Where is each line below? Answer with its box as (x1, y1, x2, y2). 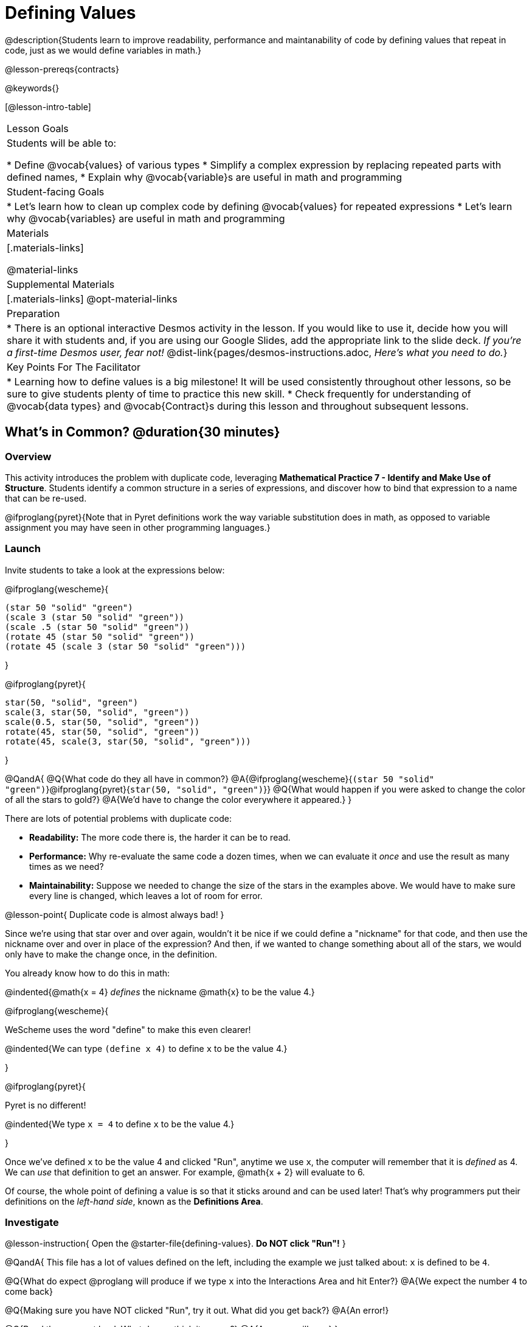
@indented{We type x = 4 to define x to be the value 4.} (5, 1118, 235, 1129)
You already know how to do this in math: (5, 967, 170, 978)
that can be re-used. (5, 492, 87, 503)
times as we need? (29, 861, 104, 872)
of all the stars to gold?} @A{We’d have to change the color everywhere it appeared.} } (5, 794, 352, 805)
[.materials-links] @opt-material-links (7, 292, 178, 305)
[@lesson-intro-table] (5, 101, 91, 112)
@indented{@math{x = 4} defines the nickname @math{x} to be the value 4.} (5, 986, 315, 997)
